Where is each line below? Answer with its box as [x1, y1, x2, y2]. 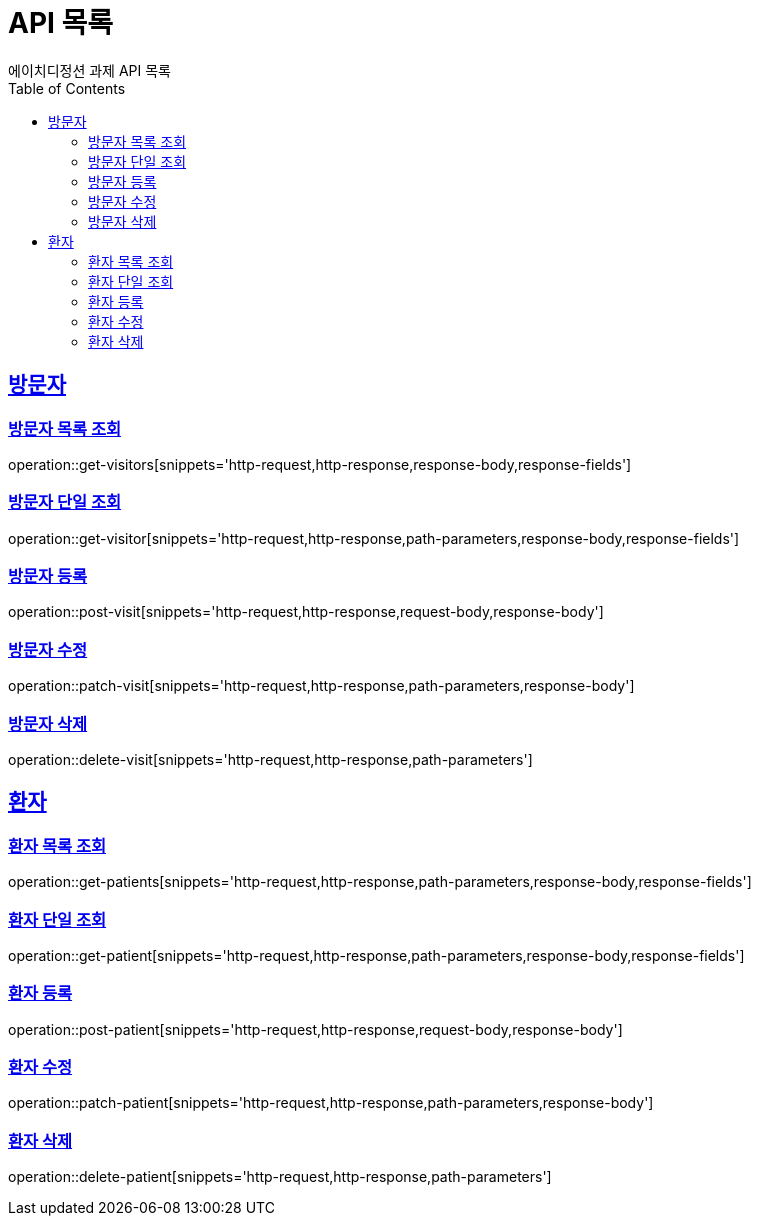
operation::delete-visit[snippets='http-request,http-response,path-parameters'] [8, 750, 533, 768]
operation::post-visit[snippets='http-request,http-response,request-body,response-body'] [8, 603, 604, 621]
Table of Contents [8, 79, 126, 97]
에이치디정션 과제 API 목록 [8, 61, 171, 79]
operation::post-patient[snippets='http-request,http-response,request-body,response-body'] [8, 1020, 623, 1038]
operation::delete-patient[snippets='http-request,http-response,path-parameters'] [8, 1168, 552, 1186]
